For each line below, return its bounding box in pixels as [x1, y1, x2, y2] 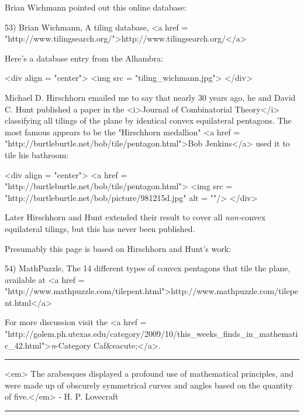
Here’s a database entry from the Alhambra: [5, 52, 163, 64]
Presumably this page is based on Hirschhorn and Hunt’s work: [5, 242, 232, 254]
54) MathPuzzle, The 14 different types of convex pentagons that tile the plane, [5, 262, 291, 274]
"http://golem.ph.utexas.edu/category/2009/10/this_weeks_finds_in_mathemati [5, 328, 298, 340]
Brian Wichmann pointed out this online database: [5, 1, 187, 13]
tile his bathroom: [5, 148, 69, 161]
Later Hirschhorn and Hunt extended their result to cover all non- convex [5, 211, 266, 223]
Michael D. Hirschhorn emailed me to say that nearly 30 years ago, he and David [5, 91, 296, 103]
